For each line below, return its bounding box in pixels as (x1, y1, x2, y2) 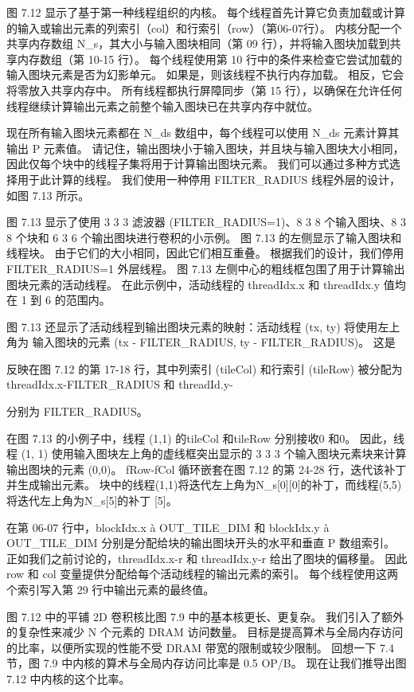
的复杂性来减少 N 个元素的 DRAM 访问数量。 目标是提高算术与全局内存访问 (6, 624, 404, 640)
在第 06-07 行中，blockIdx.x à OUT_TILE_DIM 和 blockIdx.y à (6, 518, 330, 535)
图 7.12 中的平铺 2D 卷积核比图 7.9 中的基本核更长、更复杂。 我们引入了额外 (6, 608, 404, 624)
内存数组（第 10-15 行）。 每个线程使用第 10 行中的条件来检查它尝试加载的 (17, 50, 402, 67)
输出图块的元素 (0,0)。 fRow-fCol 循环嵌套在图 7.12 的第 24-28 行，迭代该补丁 (6, 460, 407, 477)
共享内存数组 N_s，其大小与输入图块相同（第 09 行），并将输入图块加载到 (6, 35, 390, 52)
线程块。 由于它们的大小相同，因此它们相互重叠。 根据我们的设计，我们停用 (6, 244, 404, 261)
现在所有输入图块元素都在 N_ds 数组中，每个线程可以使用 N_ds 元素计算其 (6, 124, 400, 141)
